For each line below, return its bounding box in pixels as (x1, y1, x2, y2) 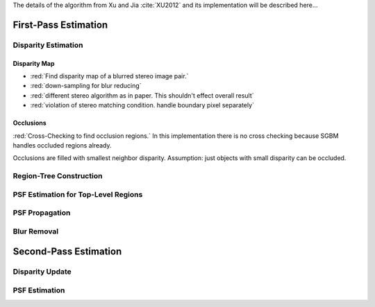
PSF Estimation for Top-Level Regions (12, 189, 143, 199)
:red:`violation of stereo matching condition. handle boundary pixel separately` (30, 101, 255, 109)
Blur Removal (12, 226, 59, 236)
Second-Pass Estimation (12, 246, 122, 258)
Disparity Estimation (12, 40, 83, 50)
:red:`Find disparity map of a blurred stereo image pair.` (30, 71, 189, 80)
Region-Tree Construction (12, 171, 103, 181)
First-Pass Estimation (12, 19, 108, 30)
